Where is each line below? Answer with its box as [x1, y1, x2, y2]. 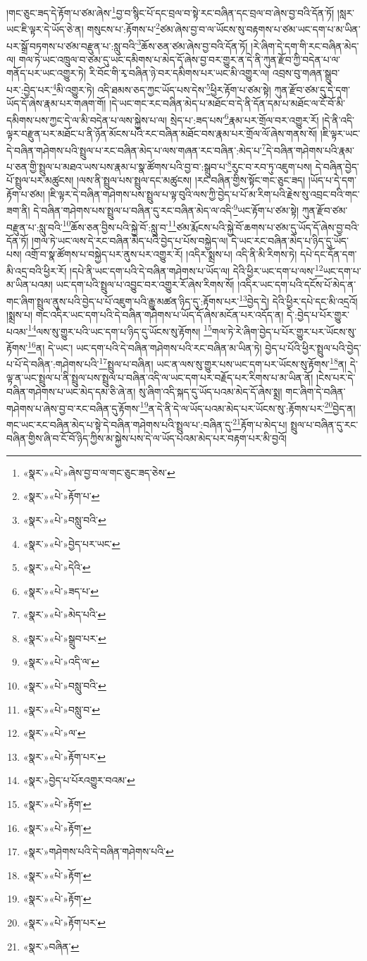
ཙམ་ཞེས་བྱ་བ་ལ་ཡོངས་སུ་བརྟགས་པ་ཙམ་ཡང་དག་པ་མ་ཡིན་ [159, 21, 361, 36]
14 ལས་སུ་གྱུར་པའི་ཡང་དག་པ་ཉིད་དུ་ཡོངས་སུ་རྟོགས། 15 [27, 322, 212, 338]
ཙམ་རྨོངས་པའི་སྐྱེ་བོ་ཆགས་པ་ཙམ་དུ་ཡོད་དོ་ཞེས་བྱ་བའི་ [176, 219, 360, 234]
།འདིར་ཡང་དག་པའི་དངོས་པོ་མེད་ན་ [237, 277, 356, 292]
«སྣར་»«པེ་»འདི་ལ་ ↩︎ [23, 654, 99, 669]
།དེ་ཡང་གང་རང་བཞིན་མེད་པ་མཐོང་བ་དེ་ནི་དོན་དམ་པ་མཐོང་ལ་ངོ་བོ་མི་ [109, 96, 346, 111]
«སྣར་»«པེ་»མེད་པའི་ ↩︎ [23, 607, 106, 622]
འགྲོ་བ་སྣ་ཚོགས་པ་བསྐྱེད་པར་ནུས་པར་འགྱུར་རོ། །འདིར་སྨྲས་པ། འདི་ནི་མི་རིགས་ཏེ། [25, 247, 297, 262]
